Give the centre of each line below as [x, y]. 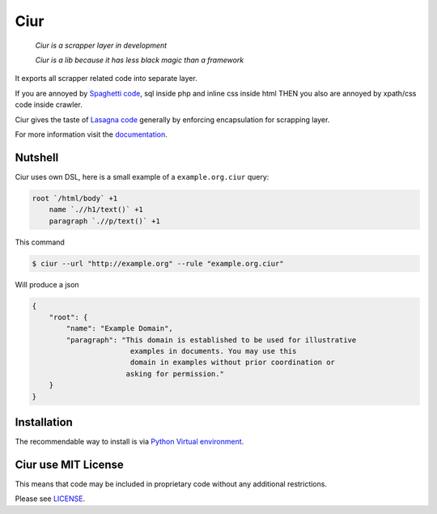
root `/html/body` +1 [75, 198]
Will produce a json [47, 284]
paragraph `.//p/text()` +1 [105, 221]
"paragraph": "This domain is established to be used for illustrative [211, 340]
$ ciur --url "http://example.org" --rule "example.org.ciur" [158, 263]
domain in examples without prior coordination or [233, 363]
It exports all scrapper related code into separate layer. [106, 79]
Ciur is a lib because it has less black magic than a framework [140, 60]
